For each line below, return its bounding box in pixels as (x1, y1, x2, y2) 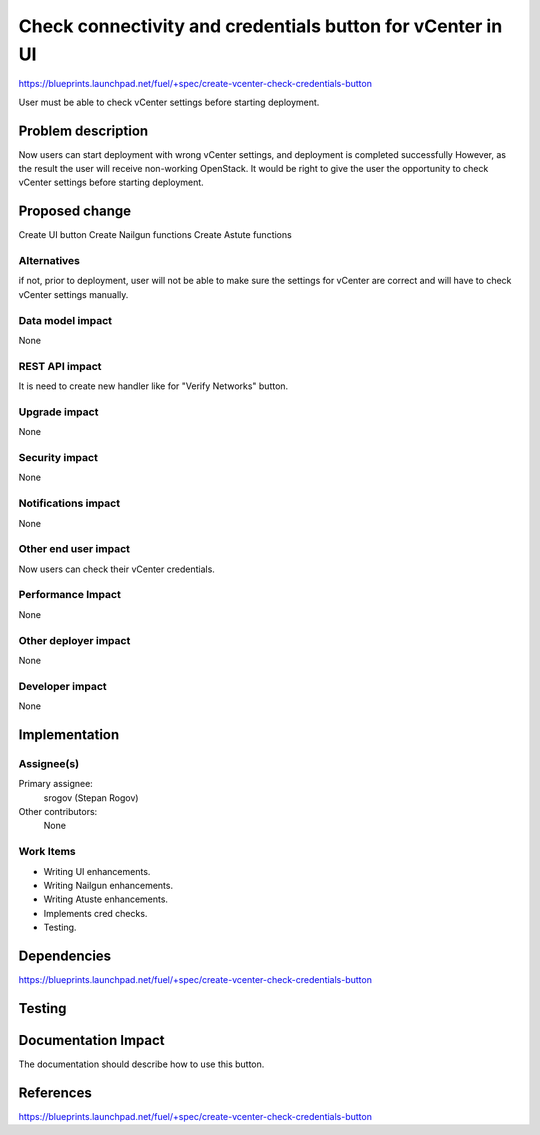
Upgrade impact (18, 405, 99, 419)
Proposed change (18, 203, 132, 220)
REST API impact (18, 359, 102, 373)
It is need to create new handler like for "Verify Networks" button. (18, 380, 289, 392)
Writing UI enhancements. (43, 865, 151, 877)
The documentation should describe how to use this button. (18, 1058, 265, 1070)
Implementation (18, 726, 120, 743)
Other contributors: (18, 806, 98, 818)
